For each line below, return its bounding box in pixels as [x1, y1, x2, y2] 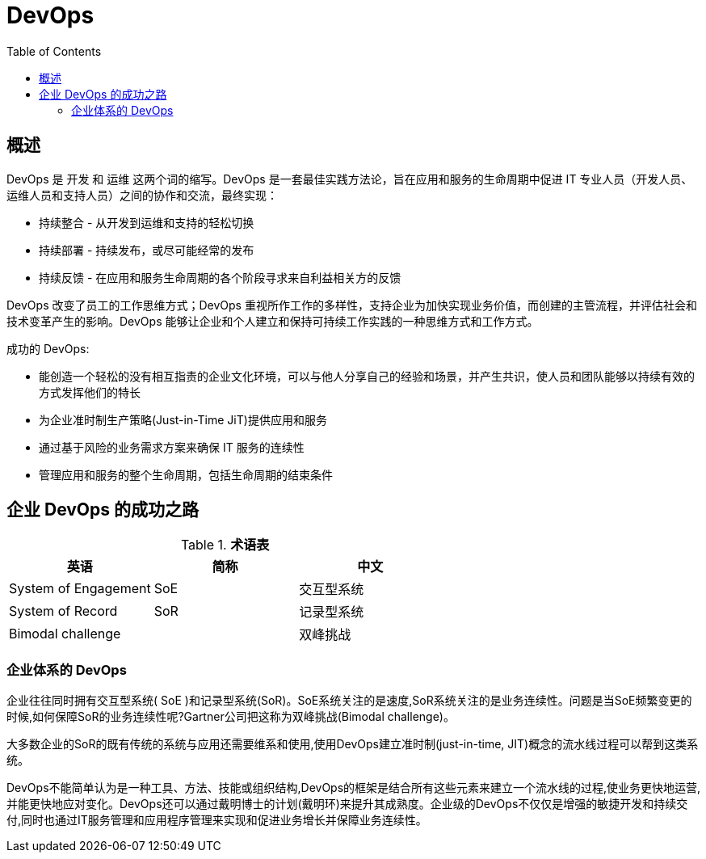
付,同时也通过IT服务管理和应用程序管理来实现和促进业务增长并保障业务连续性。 [6, 813, 427, 827]
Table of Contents [6, 44, 102, 58]
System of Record [9, 603, 118, 620]
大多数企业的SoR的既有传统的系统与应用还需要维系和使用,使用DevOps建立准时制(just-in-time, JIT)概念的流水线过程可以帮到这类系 [6, 737, 699, 752]
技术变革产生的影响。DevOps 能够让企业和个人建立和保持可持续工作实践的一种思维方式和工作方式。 [6, 314, 539, 328]
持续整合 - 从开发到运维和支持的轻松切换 [39, 215, 254, 229]
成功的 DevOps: [6, 341, 90, 356]
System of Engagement [9, 580, 151, 597]
